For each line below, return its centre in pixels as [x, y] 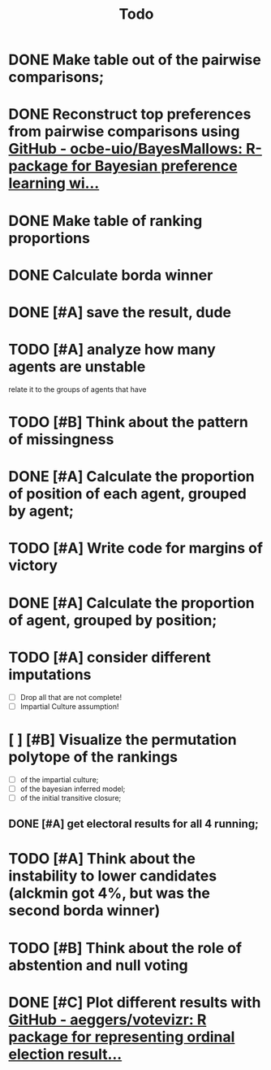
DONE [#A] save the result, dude [120, 312]
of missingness [61, 439]
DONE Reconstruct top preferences [130, 114]
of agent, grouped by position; [113, 620]
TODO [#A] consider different [110, 657]
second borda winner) [84, 911]
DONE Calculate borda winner [111, 275]
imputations [50, 674]
